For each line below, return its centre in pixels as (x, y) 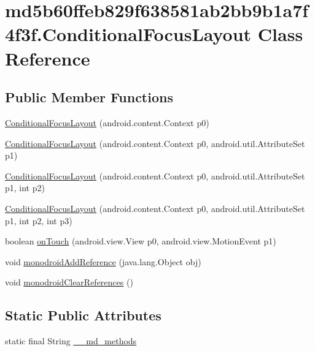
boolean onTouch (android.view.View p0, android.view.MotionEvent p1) (141, 241)
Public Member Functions (89, 97)
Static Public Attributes (83, 315)
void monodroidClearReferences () (69, 282)
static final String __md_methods (71, 341)
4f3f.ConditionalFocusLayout (128, 34)
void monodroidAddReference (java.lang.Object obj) (103, 261)
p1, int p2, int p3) (39, 220)
